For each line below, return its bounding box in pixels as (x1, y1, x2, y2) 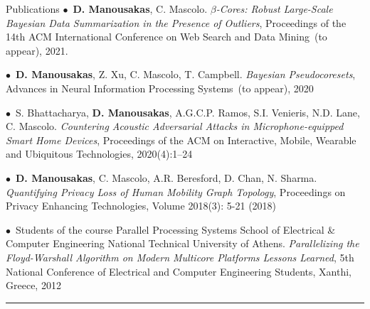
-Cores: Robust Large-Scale (216, 1, 333, 16)
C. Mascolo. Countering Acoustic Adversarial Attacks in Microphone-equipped (6, 119, 344, 134)
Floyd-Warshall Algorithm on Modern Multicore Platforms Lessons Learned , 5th (6, 249, 354, 264)
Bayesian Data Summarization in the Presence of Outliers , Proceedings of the (6, 15, 347, 30)
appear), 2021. (6, 43, 68, 58)
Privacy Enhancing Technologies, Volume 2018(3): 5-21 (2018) (6, 198, 277, 213)
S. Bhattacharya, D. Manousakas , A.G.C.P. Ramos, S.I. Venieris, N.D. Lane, (15, 104, 360, 119)
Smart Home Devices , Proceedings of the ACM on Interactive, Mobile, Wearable (6, 132, 356, 147)
